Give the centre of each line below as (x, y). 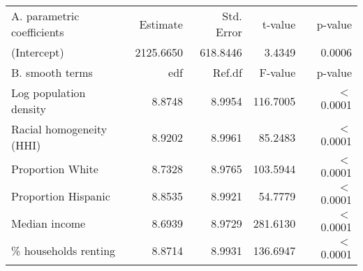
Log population (49, 93)
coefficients (38, 32)
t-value (279, 24)
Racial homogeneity (59, 129)
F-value (277, 72)
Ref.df (227, 72)
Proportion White (55, 169)
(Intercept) (38, 52)
